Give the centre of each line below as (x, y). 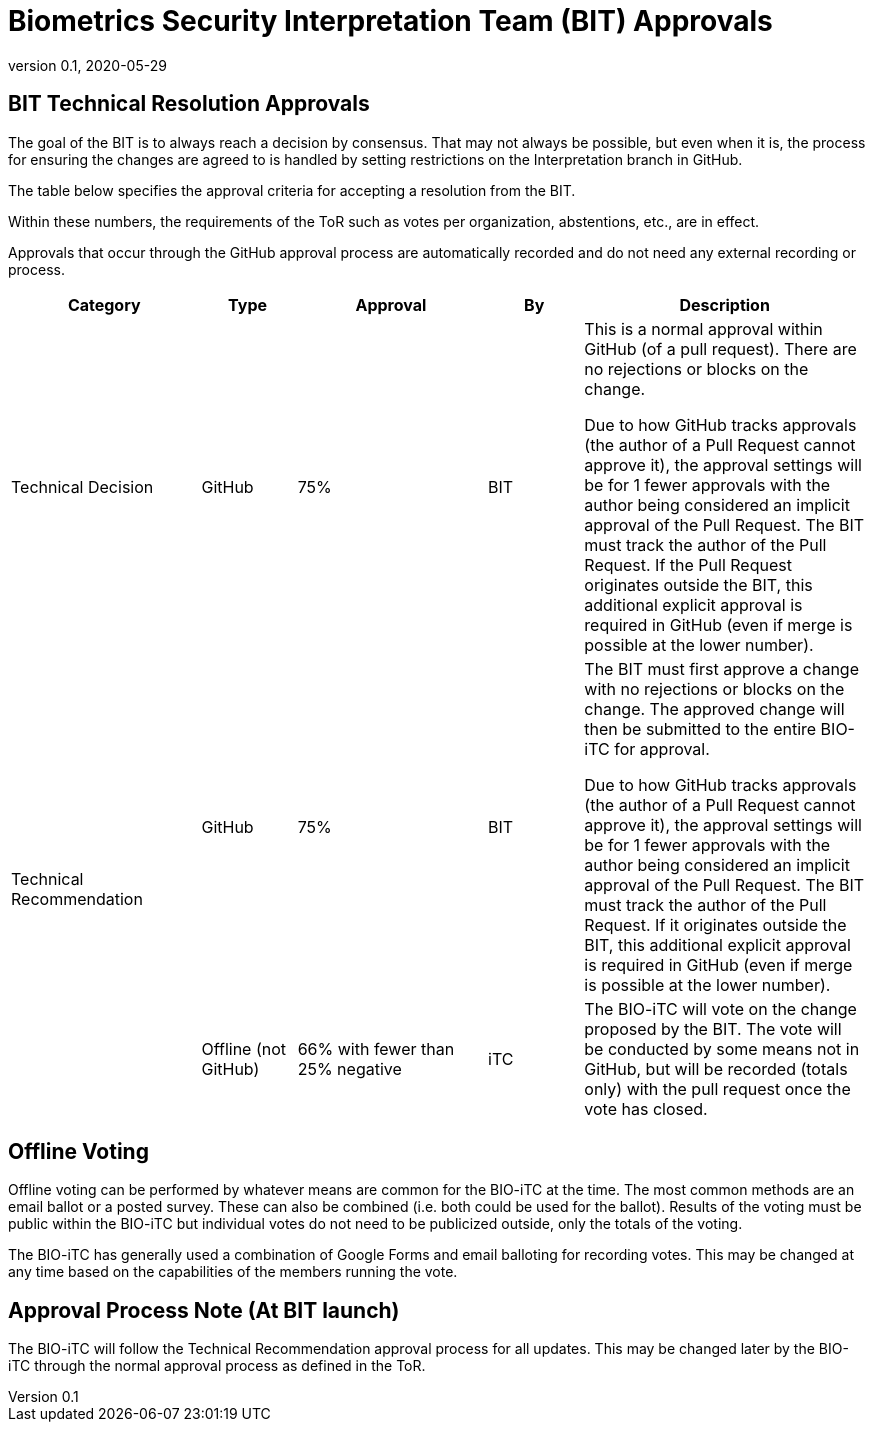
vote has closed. (646, 1108)
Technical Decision (82, 486)
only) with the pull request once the (717, 1088)
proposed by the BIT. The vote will (713, 1028)
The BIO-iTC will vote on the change (720, 1008)
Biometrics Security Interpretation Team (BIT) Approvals (390, 21)
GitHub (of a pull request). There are (720, 348)
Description (724, 304)
